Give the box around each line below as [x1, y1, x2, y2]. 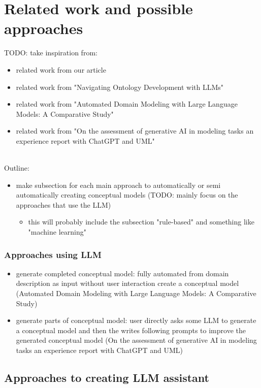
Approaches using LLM [4, 248, 102, 261]
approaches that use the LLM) [16, 199, 111, 210]
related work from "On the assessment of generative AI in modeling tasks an [16, 125, 254, 136]
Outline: [4, 163, 29, 173]
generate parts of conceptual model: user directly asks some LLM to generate [16, 315, 256, 326]
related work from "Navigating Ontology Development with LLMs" [16, 81, 224, 92]
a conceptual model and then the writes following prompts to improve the [16, 325, 246, 335]
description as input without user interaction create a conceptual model [16, 278, 239, 288]
